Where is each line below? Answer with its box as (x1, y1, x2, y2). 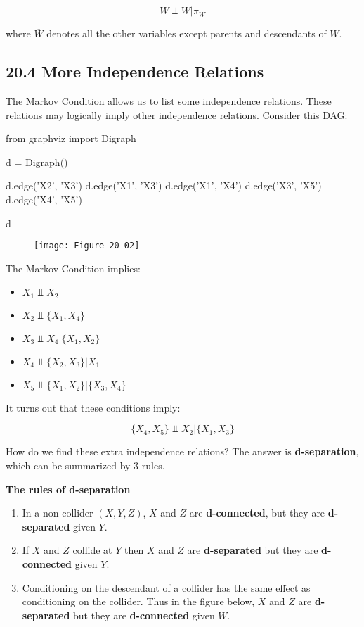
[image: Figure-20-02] (34, 241, 140, 251)
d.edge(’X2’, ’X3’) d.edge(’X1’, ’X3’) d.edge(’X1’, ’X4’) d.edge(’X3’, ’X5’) (6, 178, 322, 193)
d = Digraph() (6, 154, 68, 169)
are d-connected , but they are (189, 505, 325, 520)
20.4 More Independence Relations (6, 61, 264, 82)
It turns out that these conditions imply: (6, 400, 181, 414)
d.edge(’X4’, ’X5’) (6, 191, 82, 206)
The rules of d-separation (6, 481, 131, 496)
